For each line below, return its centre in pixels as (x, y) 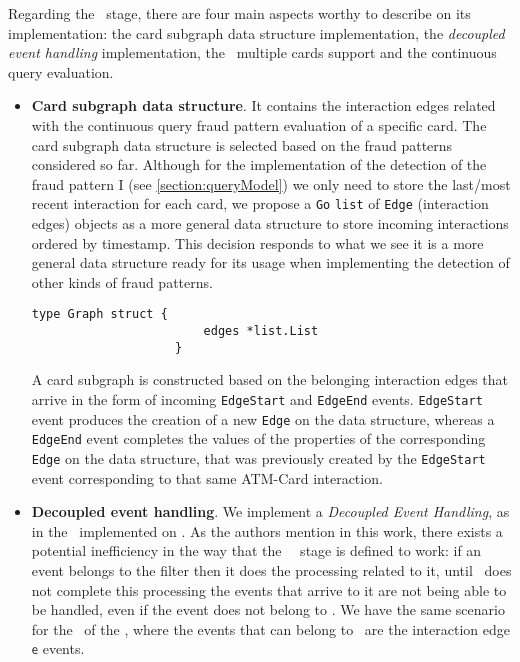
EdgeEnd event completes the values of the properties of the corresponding (258, 438)
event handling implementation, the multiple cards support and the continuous (252, 52)
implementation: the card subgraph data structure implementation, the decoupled (256, 32)
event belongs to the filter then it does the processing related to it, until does (271, 569)
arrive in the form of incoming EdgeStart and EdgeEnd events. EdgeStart (257, 398)
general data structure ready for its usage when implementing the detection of (270, 262)
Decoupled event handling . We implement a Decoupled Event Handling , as (270, 511)
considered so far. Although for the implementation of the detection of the (259, 164)
